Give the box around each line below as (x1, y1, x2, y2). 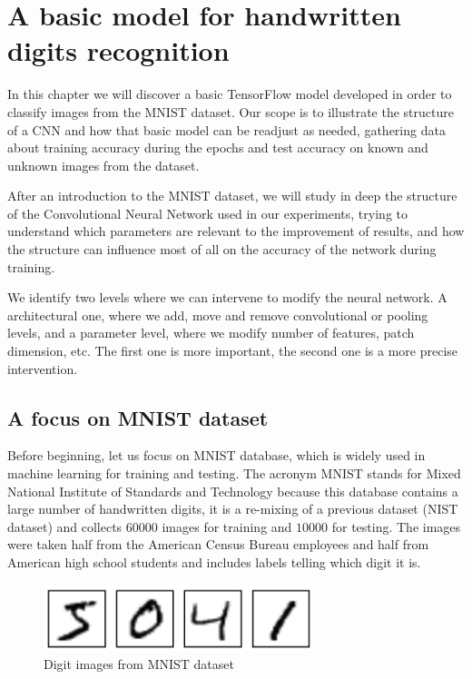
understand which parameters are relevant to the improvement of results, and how (7, 221, 465, 241)
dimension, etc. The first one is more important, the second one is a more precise (7, 341, 458, 360)
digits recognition (7, 32, 230, 69)
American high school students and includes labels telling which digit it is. (7, 552, 421, 571)
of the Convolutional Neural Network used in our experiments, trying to (7, 203, 408, 222)
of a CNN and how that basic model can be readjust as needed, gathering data (7, 120, 446, 139)
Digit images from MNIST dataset (44, 654, 234, 674)
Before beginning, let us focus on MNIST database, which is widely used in (7, 446, 426, 465)
